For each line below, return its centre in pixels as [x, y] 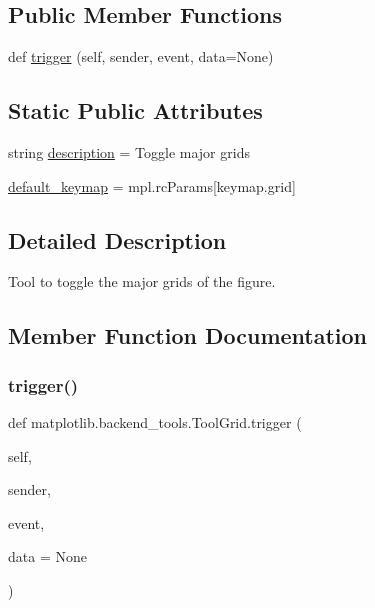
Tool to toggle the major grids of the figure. [142, 281]
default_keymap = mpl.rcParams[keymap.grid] [152, 185]
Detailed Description [117, 239]
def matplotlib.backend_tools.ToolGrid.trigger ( [155, 421]
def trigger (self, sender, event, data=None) [141, 56]
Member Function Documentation [188, 335]
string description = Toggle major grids [129, 152]
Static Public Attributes [135, 110]
